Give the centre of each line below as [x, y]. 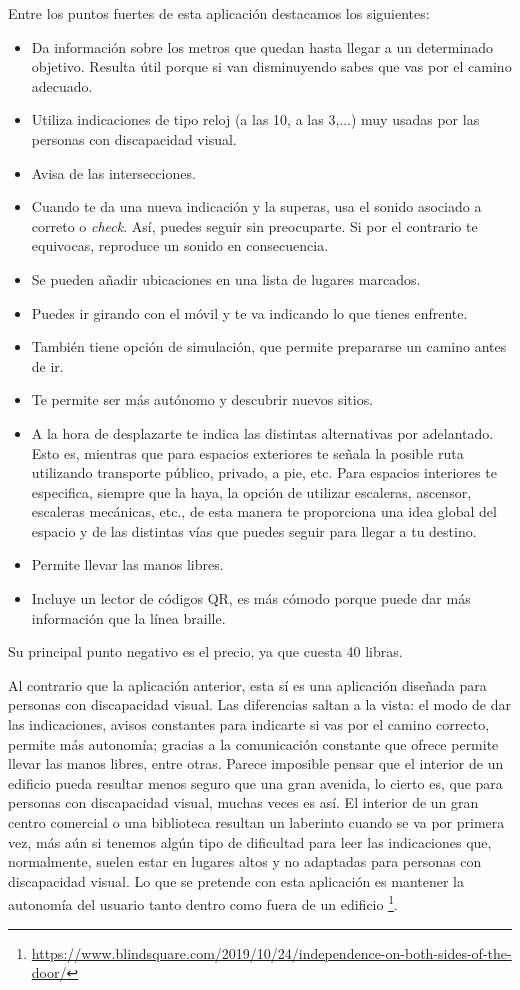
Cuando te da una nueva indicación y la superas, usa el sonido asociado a [256, 206]
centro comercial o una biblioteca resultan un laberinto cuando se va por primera [256, 822]
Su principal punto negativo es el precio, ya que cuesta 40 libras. [205, 651]
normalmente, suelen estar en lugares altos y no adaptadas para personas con [245, 861]
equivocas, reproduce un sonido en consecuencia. [180, 245]
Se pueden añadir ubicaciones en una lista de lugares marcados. [226, 278]
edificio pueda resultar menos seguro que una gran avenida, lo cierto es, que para [255, 782]
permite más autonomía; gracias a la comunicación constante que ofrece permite [253, 743]
